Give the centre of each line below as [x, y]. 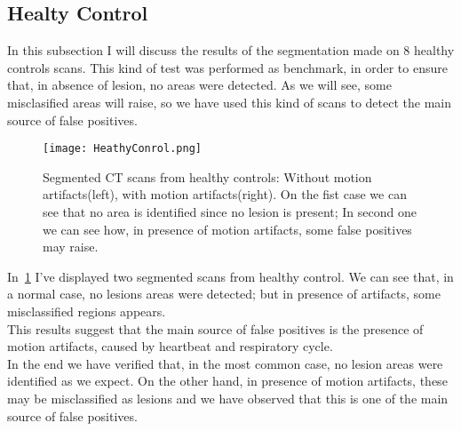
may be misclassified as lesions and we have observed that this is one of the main [228, 398]
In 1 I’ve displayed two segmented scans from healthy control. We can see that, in [230, 276]
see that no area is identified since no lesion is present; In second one [230, 212]
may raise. [71, 247]
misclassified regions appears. [87, 311]
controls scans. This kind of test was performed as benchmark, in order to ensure [227, 67]
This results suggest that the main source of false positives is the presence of [215, 328]
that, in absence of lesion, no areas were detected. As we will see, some [199, 85]
